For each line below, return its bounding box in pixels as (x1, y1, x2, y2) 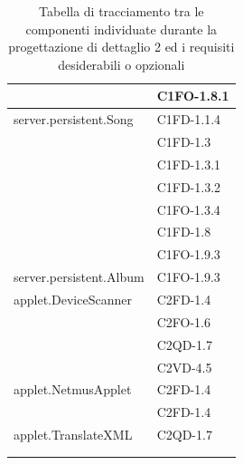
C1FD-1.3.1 (156, 154, 221, 173)
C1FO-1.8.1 (156, 86, 229, 105)
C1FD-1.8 (156, 222, 211, 241)
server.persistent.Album (14, 267, 145, 286)
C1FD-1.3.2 (156, 177, 221, 196)
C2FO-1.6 (156, 312, 210, 331)
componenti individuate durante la (25, 19, 218, 38)
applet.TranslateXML (14, 425, 133, 444)
